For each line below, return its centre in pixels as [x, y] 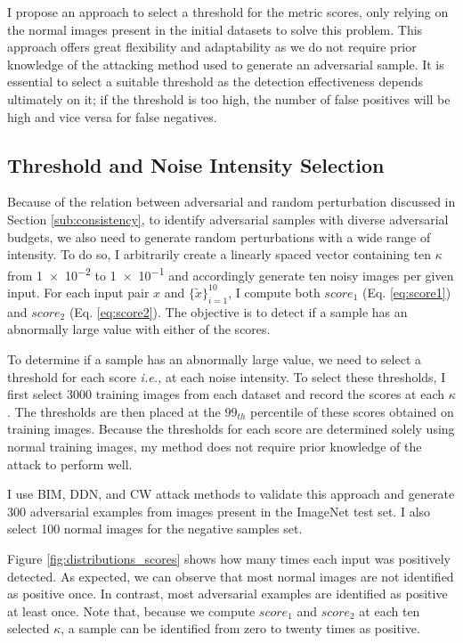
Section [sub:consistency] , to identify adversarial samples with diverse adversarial [228, 219]
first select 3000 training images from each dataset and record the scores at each [226, 394]
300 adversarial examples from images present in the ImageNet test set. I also [219, 511]
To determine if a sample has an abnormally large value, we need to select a [215, 358]
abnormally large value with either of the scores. [139, 329]
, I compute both [274, 292]
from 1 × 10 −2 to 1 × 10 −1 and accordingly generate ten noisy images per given [231, 273]
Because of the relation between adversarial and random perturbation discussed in [231, 202]
